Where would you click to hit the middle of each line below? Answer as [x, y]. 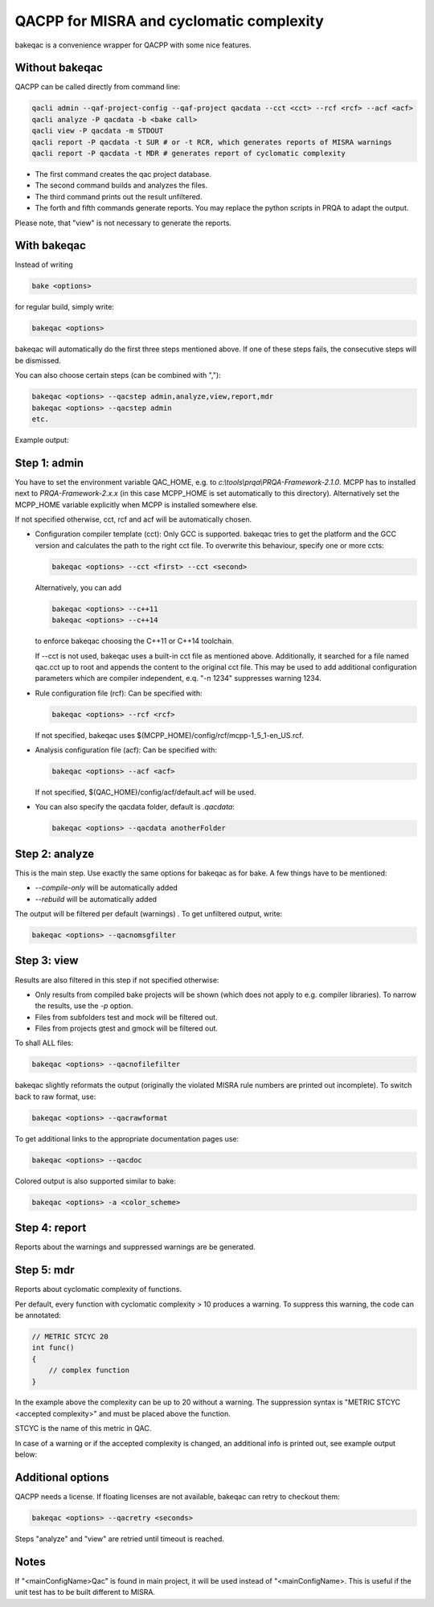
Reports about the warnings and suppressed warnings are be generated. [135, 1247]
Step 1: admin [49, 463]
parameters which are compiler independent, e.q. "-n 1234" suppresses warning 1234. [178, 678]
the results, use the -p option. [84, 1006]
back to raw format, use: [55, 1097]
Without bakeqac [59, 68]
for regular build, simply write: [64, 307]
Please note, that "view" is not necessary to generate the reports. [123, 223]
